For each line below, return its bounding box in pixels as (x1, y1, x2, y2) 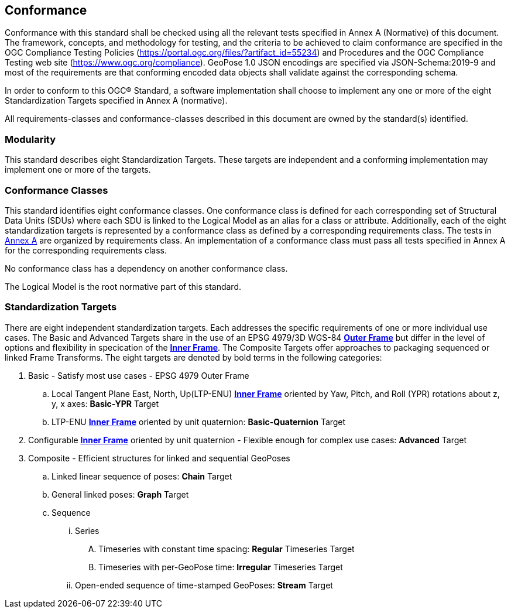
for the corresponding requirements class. (5, 245, 167, 255)
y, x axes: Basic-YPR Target (52, 398, 159, 409)
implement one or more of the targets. (5, 165, 151, 175)
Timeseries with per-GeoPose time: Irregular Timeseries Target (98, 561, 343, 572)
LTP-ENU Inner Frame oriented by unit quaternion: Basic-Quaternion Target (52, 416, 346, 427)
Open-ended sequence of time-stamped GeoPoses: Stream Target (75, 580, 333, 590)
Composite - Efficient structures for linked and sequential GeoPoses (28, 453, 290, 463)
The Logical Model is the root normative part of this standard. (5, 281, 242, 292)
